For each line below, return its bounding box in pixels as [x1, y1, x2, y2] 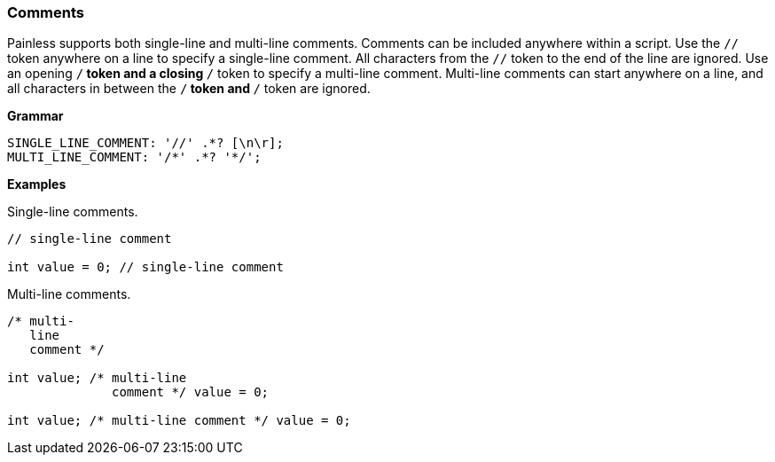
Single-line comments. [7, 204, 138, 220]
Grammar [7, 108, 64, 124]
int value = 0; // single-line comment [7, 260, 284, 275]
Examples [7, 176, 67, 192]
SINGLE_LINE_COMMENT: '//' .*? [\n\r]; [7, 136, 284, 151]
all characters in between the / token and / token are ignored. [7, 81, 371, 97]
